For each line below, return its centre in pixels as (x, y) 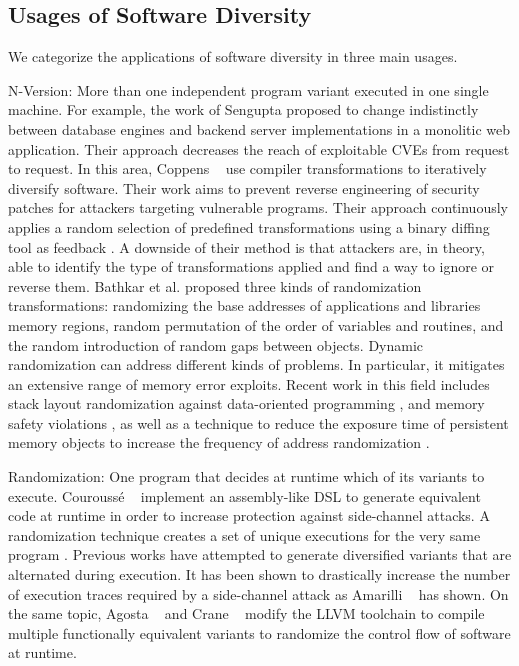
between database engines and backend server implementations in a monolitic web (259, 128)
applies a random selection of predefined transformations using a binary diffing (249, 226)
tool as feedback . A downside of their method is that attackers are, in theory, (246, 246)
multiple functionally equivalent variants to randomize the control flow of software (259, 632)
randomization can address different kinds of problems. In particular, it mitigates (256, 364)
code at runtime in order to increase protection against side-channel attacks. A (249, 515)
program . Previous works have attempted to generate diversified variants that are (260, 554)
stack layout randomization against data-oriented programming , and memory (246, 403)
